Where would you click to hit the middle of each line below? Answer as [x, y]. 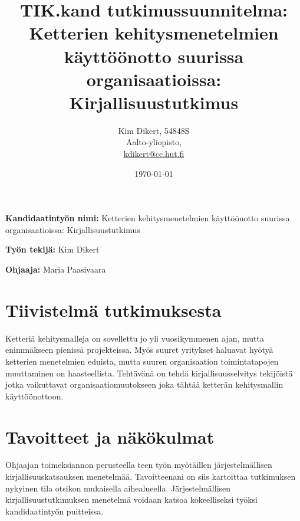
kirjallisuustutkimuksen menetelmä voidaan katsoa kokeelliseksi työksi [131, 499]
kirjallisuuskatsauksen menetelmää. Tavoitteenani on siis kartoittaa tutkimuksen [151, 476]
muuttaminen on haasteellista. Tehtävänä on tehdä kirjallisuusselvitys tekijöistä [149, 373]
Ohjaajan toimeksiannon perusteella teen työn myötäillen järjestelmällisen [139, 465]
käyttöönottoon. [34, 396]
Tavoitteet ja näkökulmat [110, 436]
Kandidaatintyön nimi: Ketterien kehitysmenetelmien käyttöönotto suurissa [148, 218]
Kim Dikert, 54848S [154, 130]
